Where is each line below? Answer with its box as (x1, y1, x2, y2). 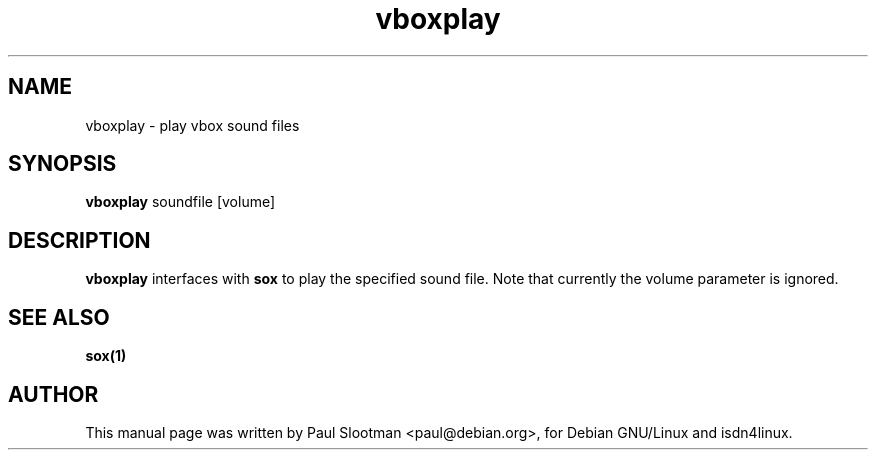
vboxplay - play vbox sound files (85, 116, 300, 134)
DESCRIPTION (8, 227, 151, 253)
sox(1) (85, 347, 127, 365)
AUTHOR (8, 381, 99, 407)
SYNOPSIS (8, 151, 117, 177)
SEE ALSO (8, 304, 110, 330)
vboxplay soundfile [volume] (85, 193, 276, 211)
